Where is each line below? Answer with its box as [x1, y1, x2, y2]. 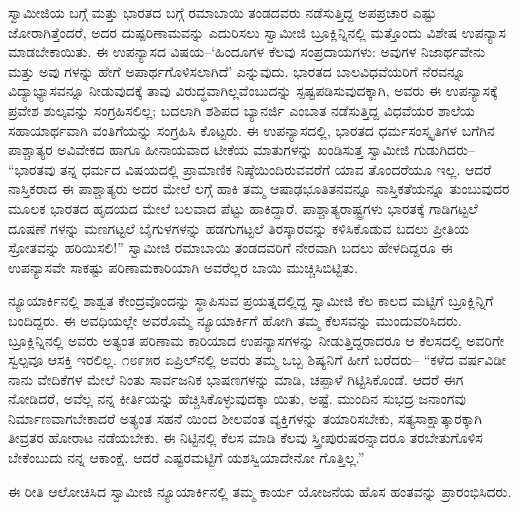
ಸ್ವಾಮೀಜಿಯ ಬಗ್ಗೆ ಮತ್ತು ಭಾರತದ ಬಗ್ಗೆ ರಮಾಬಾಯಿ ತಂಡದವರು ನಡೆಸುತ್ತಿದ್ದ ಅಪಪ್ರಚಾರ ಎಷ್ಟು [8, 2, 437, 22]
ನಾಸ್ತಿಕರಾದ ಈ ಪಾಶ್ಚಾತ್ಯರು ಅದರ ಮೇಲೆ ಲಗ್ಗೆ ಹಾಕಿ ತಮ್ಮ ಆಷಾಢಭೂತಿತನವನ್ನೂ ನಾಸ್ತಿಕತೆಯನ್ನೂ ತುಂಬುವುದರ [8, 178, 510, 199]
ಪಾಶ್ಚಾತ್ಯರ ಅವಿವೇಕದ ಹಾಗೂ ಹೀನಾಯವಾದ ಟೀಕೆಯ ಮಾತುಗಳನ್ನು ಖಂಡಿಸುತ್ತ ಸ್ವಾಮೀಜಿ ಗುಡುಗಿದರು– [8, 139, 476, 160]
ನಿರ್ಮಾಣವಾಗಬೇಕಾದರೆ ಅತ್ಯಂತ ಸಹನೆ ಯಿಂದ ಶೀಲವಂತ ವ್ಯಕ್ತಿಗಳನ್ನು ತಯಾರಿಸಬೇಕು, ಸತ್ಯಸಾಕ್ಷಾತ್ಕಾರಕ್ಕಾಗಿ [8, 407, 482, 428]
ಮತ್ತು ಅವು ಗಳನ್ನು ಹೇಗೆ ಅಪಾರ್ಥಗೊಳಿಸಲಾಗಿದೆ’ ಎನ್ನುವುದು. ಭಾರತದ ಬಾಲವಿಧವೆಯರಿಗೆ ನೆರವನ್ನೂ [8, 60, 466, 81]
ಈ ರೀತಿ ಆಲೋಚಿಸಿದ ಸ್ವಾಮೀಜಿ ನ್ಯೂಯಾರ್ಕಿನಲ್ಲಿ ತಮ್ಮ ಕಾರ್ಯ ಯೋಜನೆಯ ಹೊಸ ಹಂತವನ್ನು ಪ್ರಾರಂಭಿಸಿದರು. [8, 480, 512, 501]
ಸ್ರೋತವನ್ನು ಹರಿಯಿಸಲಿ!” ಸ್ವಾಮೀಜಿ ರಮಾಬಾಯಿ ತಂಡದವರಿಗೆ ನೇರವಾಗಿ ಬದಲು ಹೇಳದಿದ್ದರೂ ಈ [8, 237, 453, 258]
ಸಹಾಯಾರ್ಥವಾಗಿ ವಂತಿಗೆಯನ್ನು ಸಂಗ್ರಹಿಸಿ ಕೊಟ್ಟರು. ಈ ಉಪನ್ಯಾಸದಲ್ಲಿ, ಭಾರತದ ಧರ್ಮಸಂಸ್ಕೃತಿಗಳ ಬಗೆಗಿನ [8, 119, 495, 140]
